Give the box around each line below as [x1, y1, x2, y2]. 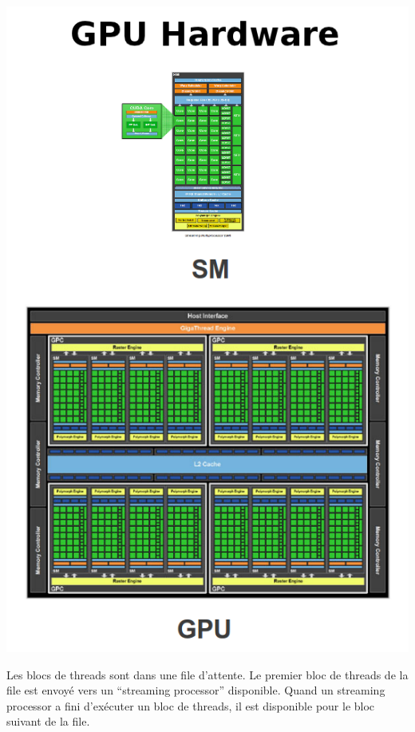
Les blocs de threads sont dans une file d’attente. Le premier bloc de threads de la [6, 666, 409, 683]
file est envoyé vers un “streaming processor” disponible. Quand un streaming [6, 682, 385, 698]
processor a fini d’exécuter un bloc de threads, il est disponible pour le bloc [6, 697, 375, 714]
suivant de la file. [6, 713, 90, 730]
